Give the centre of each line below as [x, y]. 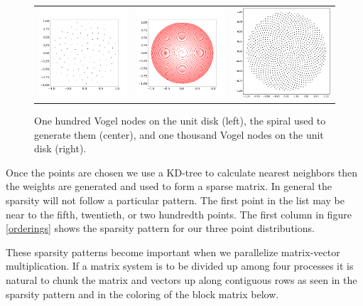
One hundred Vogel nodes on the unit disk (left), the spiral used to [180, 121]
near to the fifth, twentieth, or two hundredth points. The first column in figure [179, 214]
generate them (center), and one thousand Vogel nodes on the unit [179, 134]
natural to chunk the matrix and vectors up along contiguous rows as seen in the [181, 279]
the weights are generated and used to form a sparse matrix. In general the [169, 186]
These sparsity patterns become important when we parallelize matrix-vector [173, 252]
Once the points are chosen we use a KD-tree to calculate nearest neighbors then [181, 172]
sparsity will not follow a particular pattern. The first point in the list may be [175, 200]
